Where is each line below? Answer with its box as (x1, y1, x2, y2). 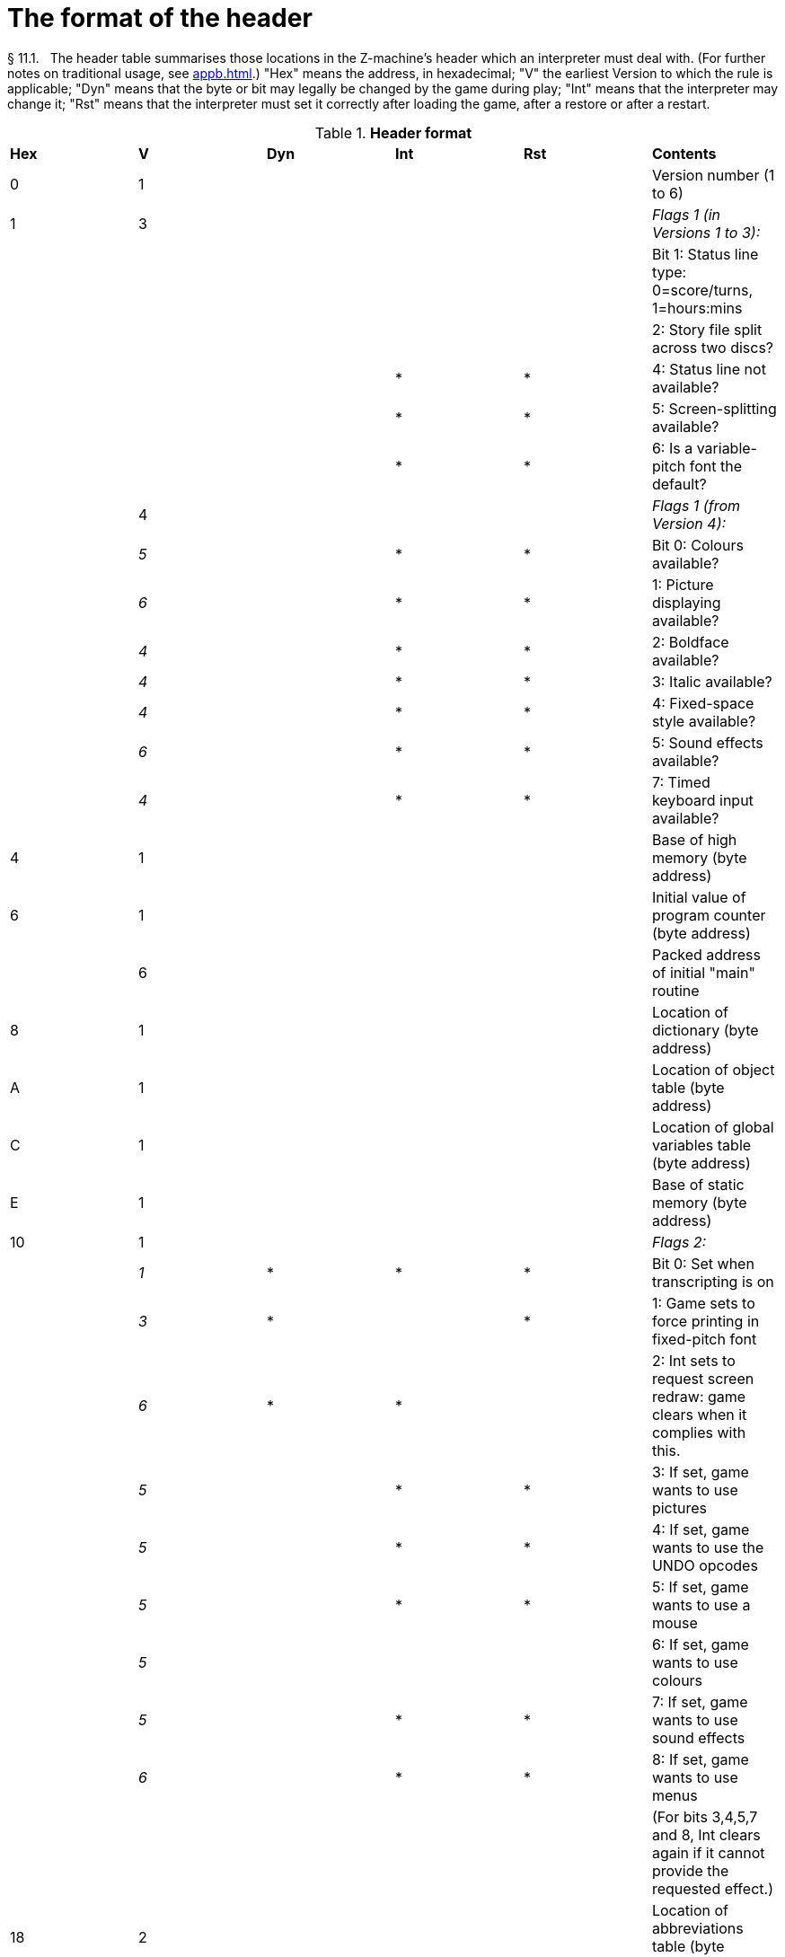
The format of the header (7, 3, 313, 33)
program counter (651, 905, 766, 924)
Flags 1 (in (651, 205, 721, 224)
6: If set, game (651, 1635, 749, 1653)
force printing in (651, 1311, 760, 1330)
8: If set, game (651, 1750, 749, 1768)
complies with (651, 1423, 746, 1441)
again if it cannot (651, 1843, 765, 1862)
